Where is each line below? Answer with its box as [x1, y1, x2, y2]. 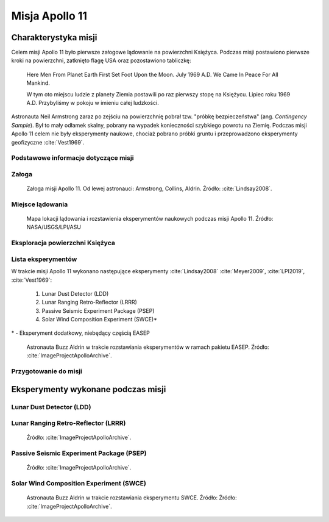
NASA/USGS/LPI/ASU [26, 223, 82, 231]
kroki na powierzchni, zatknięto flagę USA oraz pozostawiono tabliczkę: [11, 57, 191, 64]
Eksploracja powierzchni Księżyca [11, 238, 115, 247]
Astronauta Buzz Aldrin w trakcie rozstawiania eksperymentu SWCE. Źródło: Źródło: [26, 494, 237, 501]
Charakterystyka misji [11, 32, 97, 43]
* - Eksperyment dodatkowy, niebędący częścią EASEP [11, 329, 150, 337]
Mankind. [26, 79, 50, 87]
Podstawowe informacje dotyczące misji [11, 154, 134, 162]
